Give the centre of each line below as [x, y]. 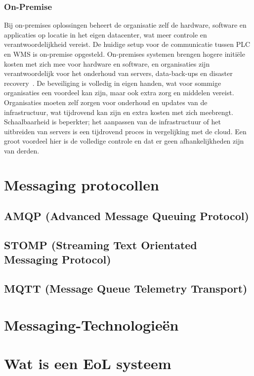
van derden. [22, 150]
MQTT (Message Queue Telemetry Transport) [126, 288]
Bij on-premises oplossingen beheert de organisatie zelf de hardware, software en [125, 25]
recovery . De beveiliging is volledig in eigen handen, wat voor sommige [113, 83]
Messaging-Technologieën [91, 324]
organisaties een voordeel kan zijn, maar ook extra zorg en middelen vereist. [119, 93]
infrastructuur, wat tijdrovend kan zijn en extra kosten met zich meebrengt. [119, 112]
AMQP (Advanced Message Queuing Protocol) [127, 216]
